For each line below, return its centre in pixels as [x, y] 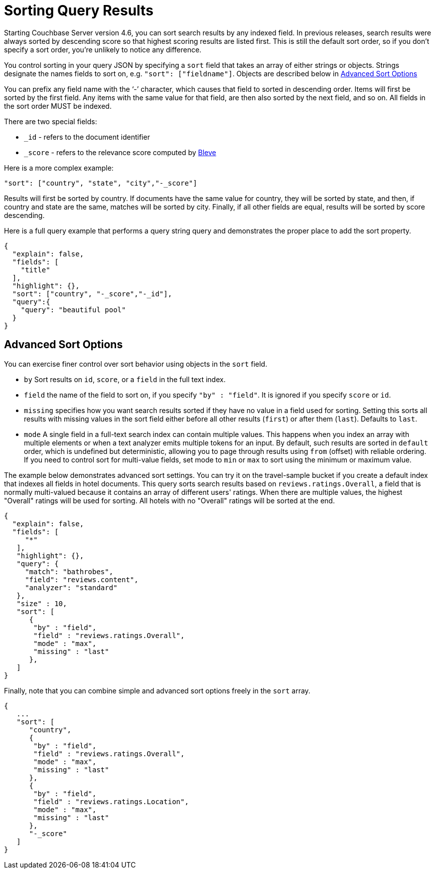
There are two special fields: [51, 121]
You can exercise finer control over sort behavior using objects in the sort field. [136, 364]
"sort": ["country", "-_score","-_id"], [92, 294]
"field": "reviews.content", [82, 579]
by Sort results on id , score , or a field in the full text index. [125, 379]
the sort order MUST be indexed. [58, 106]
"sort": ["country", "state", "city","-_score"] [101, 183]
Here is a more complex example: [59, 168]
